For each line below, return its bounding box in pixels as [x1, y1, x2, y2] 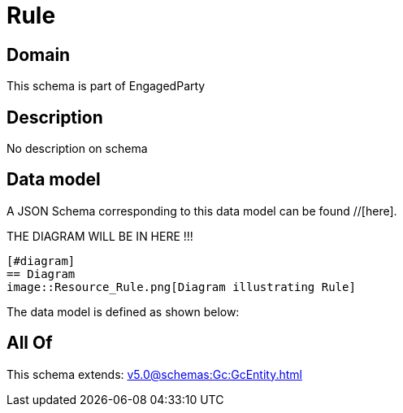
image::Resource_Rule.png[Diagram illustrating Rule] [6, 280, 356, 293]
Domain [6, 44, 71, 65]
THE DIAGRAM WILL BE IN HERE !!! [6, 228, 193, 243]
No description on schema [6, 141, 148, 156]
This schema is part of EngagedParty [6, 79, 206, 93]
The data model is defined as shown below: [6, 304, 240, 319]
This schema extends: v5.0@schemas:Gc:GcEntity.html [6, 367, 302, 381]
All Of [6, 333, 53, 354]
